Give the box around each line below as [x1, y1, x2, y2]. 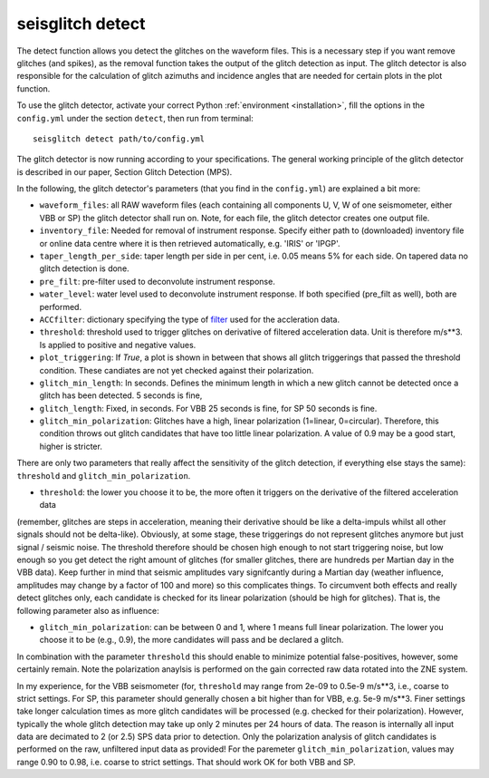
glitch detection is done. [39, 263, 130, 274]
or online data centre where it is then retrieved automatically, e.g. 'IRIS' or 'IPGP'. [39, 238, 340, 248]
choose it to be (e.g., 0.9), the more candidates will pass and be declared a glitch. [39, 635, 344, 646]
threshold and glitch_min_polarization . [16, 470, 191, 481]
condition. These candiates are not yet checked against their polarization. [39, 365, 314, 375]
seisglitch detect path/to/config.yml [33, 133, 206, 144]
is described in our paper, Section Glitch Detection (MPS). [16, 166, 233, 177]
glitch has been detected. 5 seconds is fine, [39, 390, 203, 401]
